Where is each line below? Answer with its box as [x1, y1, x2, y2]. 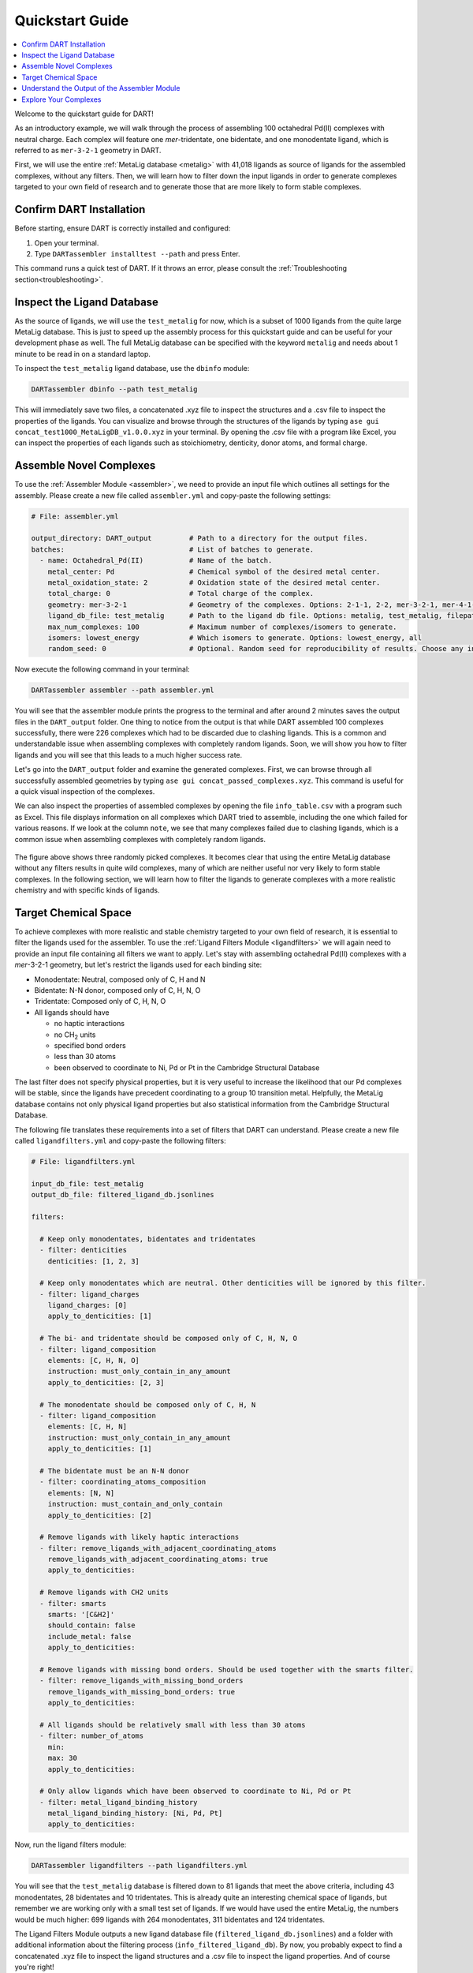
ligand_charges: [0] [47, 1301, 128, 1310]
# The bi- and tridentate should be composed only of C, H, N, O [39, 1334, 298, 1343]
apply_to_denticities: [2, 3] [47, 1378, 165, 1387]
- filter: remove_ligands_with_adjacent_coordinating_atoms [39, 1544, 277, 1552]
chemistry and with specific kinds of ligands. [14, 885, 160, 895]
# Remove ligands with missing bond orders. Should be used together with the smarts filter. [39, 1665, 414, 1674]
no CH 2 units [54, 1030, 96, 1041]
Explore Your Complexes [21, 95, 102, 104]
